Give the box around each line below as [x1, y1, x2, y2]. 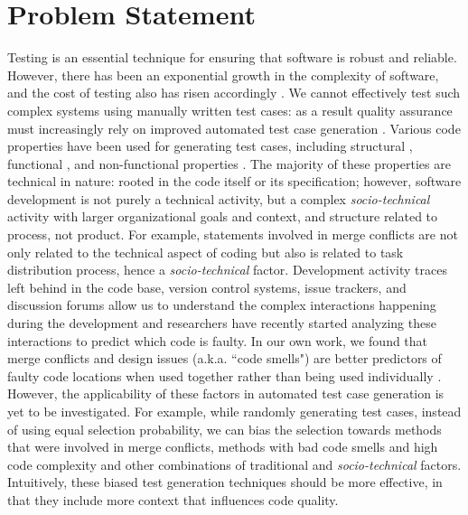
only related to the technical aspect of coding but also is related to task [7, 242, 404, 261]
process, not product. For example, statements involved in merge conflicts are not [7, 225, 458, 244]
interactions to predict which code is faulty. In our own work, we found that [7, 331, 428, 350]
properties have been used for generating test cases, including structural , [7, 136, 413, 155]
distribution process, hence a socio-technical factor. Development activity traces [7, 260, 447, 279]
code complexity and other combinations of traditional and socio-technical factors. [7, 454, 462, 473]
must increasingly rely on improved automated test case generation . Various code [7, 118, 461, 137]
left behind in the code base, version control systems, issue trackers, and [7, 277, 407, 296]
